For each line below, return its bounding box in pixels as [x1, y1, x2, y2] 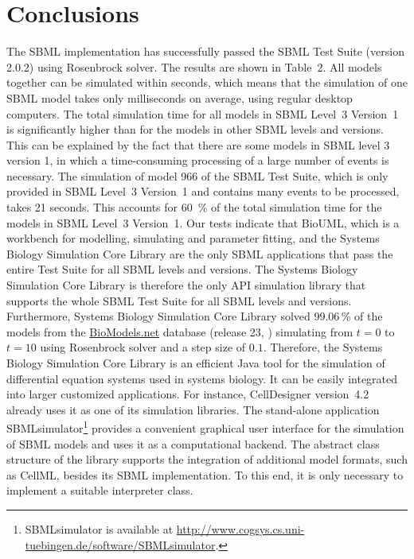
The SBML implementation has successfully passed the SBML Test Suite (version [6, 43, 404, 60]
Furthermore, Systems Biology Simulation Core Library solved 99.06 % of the [6, 308, 383, 324]
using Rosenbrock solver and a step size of [40, 339, 246, 355]
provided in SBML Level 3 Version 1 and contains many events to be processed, [6, 183, 400, 200]
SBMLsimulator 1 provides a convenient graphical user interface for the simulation [6, 417, 404, 437]
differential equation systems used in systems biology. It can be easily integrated [6, 370, 398, 386]
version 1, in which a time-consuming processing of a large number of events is [6, 152, 389, 169]
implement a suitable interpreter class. [6, 482, 193, 499]
